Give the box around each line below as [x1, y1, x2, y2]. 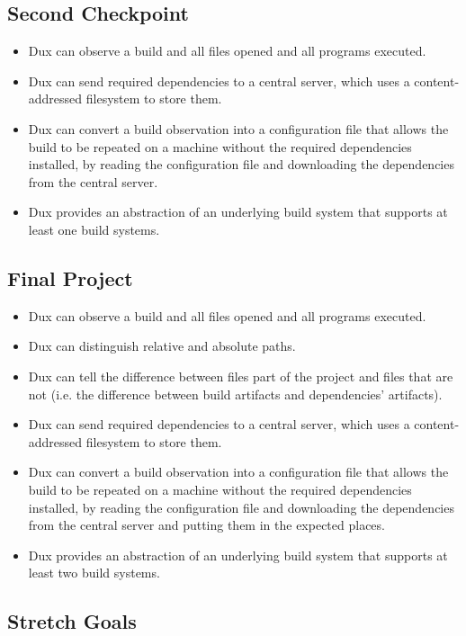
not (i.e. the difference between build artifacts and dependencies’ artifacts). [28, 384, 443, 403]
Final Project [7, 264, 133, 291]
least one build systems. [28, 219, 160, 238]
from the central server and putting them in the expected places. [28, 515, 385, 534]
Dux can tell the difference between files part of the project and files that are [28, 366, 453, 385]
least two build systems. [28, 563, 160, 582]
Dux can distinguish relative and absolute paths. [28, 336, 296, 355]
